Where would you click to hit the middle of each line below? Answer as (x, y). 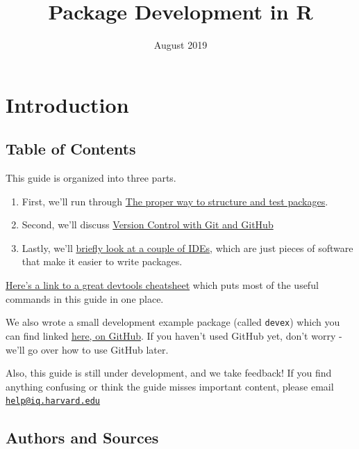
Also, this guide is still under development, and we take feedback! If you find (169, 373)
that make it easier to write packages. (102, 261)
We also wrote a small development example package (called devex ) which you (173, 322)
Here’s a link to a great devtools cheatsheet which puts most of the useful (162, 285)
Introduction (67, 104)
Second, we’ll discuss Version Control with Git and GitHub (148, 224)
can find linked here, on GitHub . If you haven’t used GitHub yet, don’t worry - (174, 335)
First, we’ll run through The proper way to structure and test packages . (175, 201)
